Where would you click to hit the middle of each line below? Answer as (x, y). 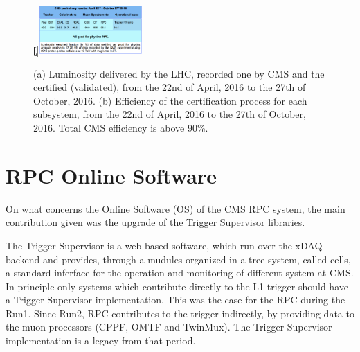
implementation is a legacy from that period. (101, 341)
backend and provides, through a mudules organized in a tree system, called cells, (178, 259)
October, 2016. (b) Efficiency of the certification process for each (170, 100)
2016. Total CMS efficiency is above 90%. (121, 128)
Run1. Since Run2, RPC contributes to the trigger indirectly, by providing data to (180, 313)
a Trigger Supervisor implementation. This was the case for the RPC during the (175, 300)
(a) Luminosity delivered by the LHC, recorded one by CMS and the (179, 73)
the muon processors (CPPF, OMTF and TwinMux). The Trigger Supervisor (169, 327)
